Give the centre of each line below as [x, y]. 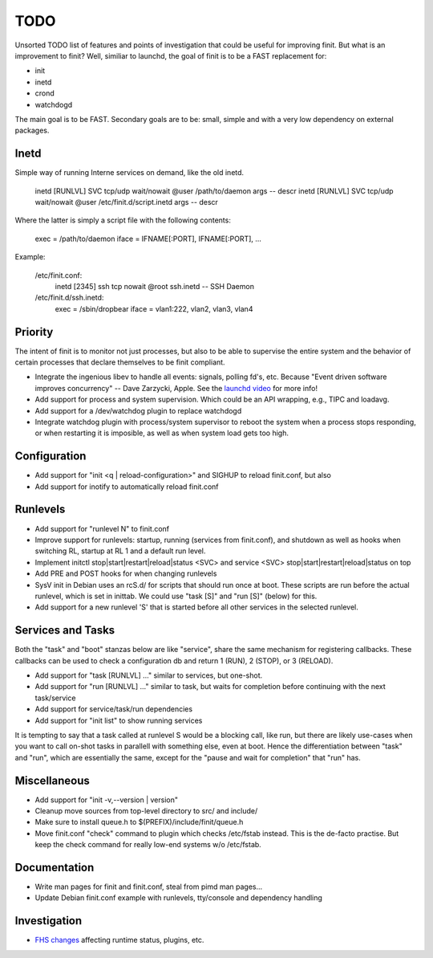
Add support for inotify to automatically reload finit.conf [127, 487]
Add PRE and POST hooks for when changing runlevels [126, 573]
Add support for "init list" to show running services [119, 720]
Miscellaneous [52, 780]
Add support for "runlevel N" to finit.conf [102, 528]
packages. [32, 130]
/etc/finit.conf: [59, 275]
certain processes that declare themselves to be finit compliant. [120, 362]
